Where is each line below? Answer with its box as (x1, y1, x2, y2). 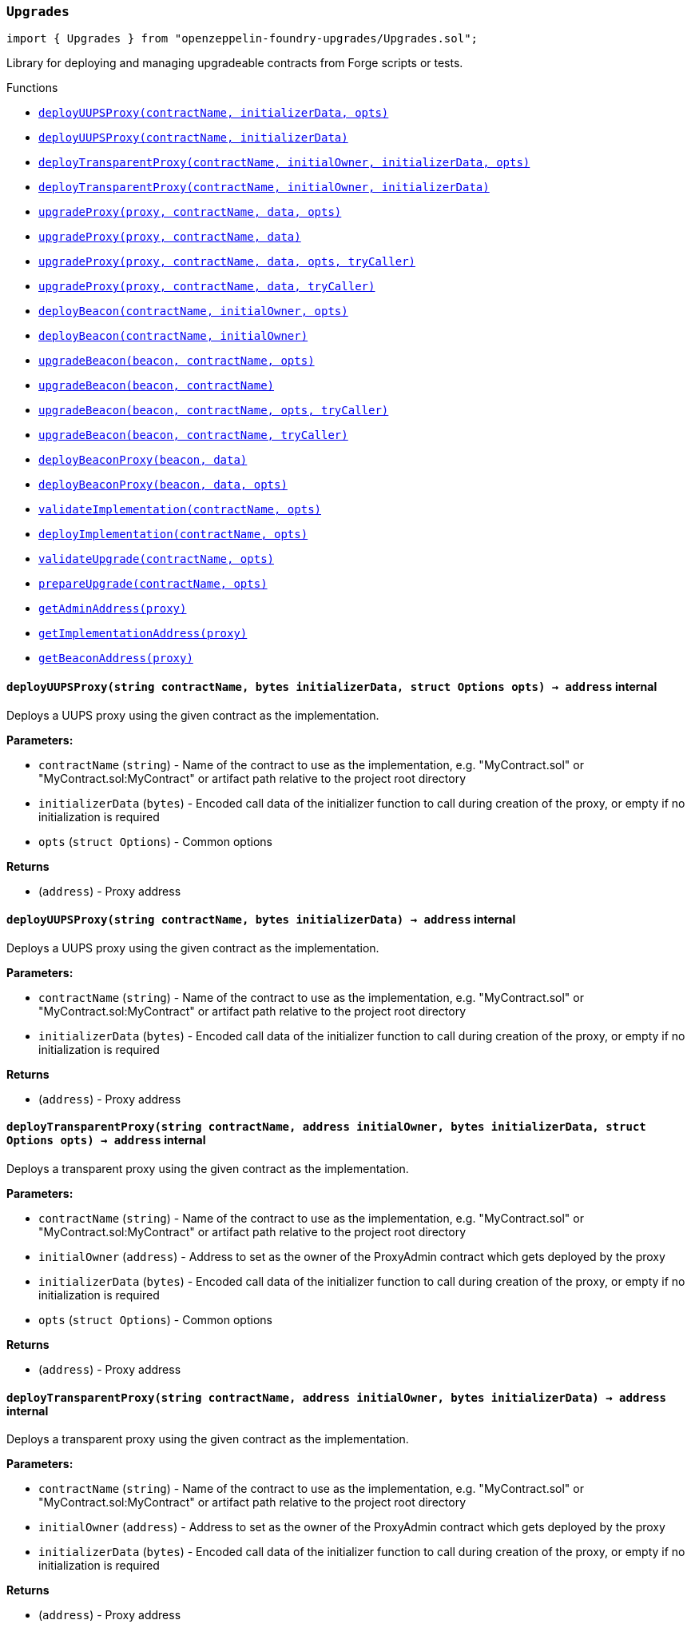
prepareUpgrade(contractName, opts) (38, 577, 268, 591)
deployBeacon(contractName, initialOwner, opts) (38, 305, 348, 318)
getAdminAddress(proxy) (38, 602, 187, 616)
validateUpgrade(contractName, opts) (38, 553, 275, 566)
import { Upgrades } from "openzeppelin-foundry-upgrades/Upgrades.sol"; (6, 32, 479, 46)
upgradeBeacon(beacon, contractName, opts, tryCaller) (38, 404, 389, 417)
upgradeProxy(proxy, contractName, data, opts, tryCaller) (38, 255, 416, 269)
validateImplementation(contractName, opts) (38, 503, 322, 517)
